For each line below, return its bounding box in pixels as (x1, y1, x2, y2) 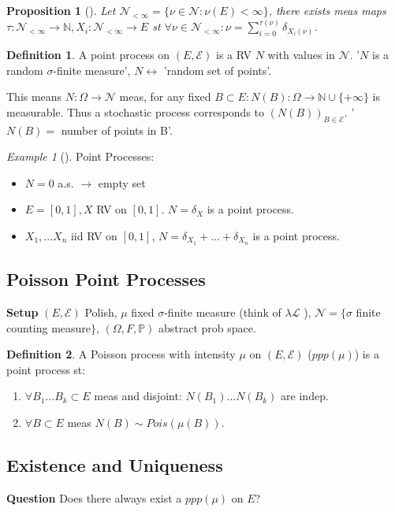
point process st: (6, 361, 86, 377)
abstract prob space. (158, 319, 256, 336)
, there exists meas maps (268, 2, 386, 18)
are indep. (281, 388, 329, 404)
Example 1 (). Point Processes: (6, 148, 155, 165)
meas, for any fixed (119, 88, 211, 105)
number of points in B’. (61, 121, 173, 138)
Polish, (84, 304, 117, 321)
